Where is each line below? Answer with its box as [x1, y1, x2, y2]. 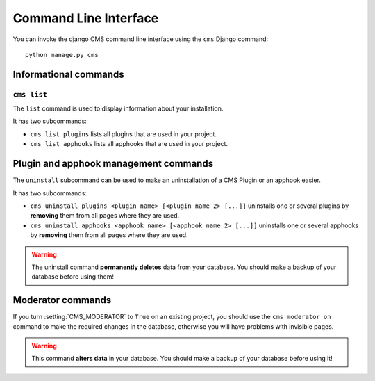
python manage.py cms [25, 51, 99, 58]
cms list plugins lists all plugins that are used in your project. [30, 129, 217, 138]
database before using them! [31, 273, 115, 281]
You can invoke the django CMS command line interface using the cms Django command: [12, 35, 269, 43]
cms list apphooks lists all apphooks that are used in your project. [30, 140, 228, 148]
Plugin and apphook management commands [12, 158, 214, 170]
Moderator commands [12, 294, 112, 306]
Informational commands [12, 68, 124, 80]
